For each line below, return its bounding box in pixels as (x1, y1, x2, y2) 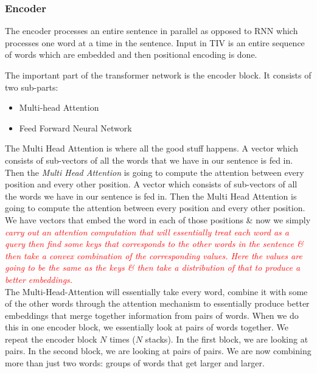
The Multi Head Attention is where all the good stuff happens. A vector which (5, 142, 299, 155)
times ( (109, 332, 136, 345)
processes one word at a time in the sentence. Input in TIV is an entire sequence (5, 36, 305, 49)
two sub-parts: (5, 80, 58, 93)
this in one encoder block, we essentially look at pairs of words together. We (5, 321, 289, 333)
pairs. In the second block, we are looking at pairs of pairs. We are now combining (5, 344, 312, 357)
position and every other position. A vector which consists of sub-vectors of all (5, 178, 298, 190)
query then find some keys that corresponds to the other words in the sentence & (5, 237, 304, 250)
